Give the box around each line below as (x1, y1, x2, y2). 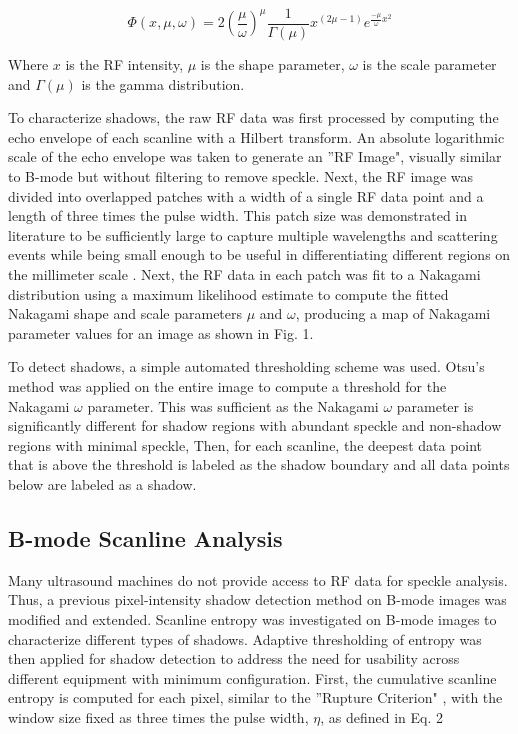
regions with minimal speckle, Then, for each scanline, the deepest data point (8, 434, 483, 455)
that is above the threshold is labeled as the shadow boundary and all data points (8, 454, 510, 475)
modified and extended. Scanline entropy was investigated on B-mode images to (8, 608, 497, 629)
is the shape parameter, (200, 54, 345, 75)
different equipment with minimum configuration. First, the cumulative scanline (8, 667, 497, 688)
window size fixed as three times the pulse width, (8, 706, 309, 727)
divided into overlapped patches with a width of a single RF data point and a (8, 185, 484, 206)
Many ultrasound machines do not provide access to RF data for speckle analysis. (8, 569, 508, 590)
